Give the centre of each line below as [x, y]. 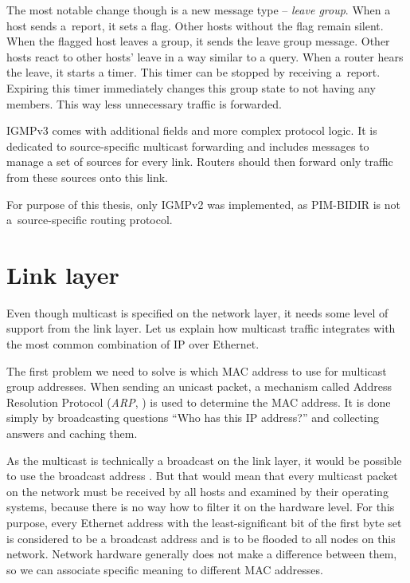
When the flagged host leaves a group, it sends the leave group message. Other [198, 41]
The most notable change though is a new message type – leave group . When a [199, 10]
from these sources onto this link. [87, 177]
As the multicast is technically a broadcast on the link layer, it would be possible [204, 460]
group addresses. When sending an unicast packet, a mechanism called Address [199, 386]
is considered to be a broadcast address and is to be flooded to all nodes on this [201, 538]
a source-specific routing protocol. [90, 220]
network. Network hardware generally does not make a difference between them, [202, 554]
